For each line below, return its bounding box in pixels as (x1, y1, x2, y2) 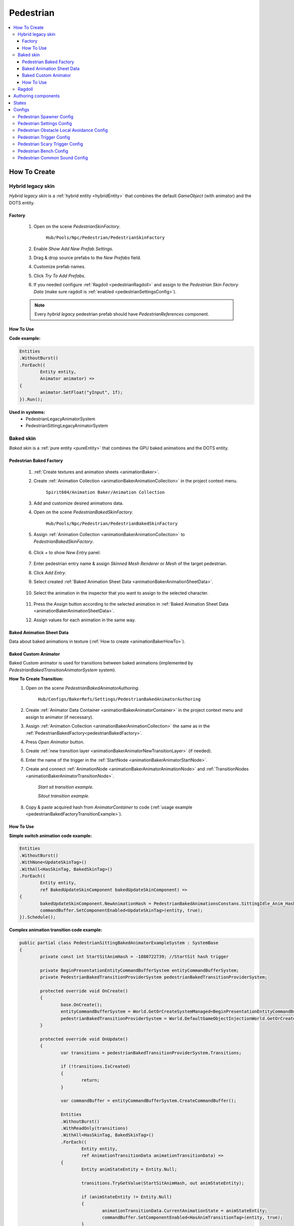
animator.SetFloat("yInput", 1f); (40, 390, 123, 395)
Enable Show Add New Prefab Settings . (33, 246, 114, 252)
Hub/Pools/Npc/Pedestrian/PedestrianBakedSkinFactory (46, 520, 178, 526)
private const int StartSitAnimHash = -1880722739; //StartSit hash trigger (40, 954, 229, 960)
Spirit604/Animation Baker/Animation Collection (46, 489, 165, 495)
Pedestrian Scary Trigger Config (18, 141, 83, 147)
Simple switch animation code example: (9, 833, 92, 839)
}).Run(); (19, 396, 43, 402)
